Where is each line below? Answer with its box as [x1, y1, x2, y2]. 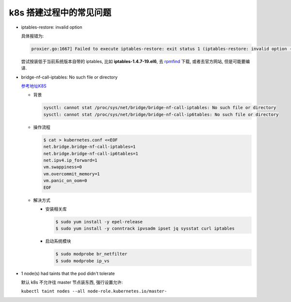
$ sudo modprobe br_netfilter [55, 251, 128, 257]
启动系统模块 [45, 238, 71, 244]
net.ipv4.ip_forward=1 [43, 158, 97, 163]
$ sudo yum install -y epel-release [55, 219, 143, 224]
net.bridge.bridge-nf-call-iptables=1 [43, 144, 136, 150]
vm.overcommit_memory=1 [43, 171, 100, 176]
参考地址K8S [21, 83, 47, 89]
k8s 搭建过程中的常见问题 [9, 7, 112, 18]
